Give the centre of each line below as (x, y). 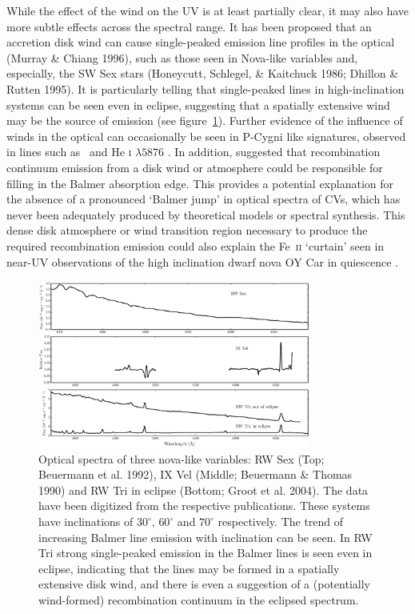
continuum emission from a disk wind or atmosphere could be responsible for (195, 167)
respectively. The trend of (281, 522)
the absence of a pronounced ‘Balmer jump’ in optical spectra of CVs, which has (204, 199)
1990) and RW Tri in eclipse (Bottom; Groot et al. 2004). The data (204, 490)
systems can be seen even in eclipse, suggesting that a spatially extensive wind (198, 104)
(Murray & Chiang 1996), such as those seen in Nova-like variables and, (182, 57)
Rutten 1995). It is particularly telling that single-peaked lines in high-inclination (206, 88)
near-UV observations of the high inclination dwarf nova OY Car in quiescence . (203, 261)
